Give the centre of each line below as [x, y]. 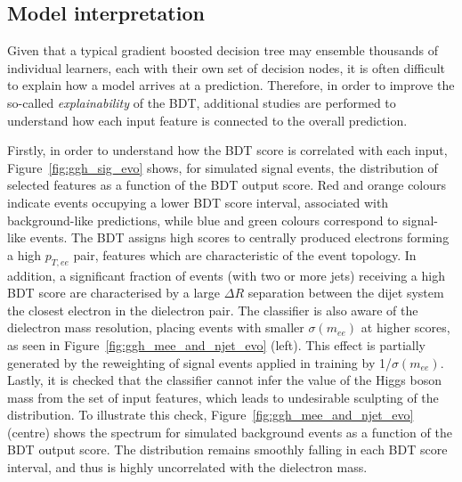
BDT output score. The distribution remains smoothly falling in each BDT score [227, 449]
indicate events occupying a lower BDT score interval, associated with [198, 202]
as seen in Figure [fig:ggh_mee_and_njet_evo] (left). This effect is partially [216, 344]
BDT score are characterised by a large [114, 293]
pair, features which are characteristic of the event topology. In [245, 254]
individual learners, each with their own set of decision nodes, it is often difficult [227, 67]
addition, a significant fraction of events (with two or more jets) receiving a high [226, 275]
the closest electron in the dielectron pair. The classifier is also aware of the [213, 310]
